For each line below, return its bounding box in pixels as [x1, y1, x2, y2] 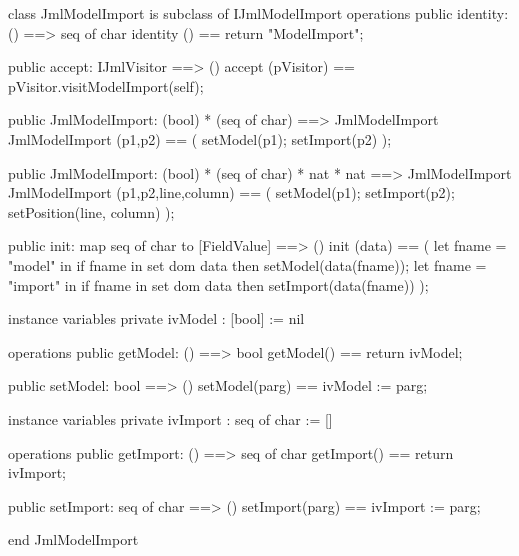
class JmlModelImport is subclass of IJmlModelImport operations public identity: [8, 3, 509, 23]
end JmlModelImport [8, 529, 139, 550]
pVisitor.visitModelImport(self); [8, 75, 204, 96]
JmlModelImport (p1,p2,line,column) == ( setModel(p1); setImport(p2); [8, 182, 455, 203]
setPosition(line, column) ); [8, 201, 175, 222]
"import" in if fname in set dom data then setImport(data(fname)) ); [8, 274, 429, 295]
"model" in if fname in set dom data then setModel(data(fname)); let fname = [8, 254, 487, 275]
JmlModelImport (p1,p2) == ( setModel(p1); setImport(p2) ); [8, 128, 392, 149]
